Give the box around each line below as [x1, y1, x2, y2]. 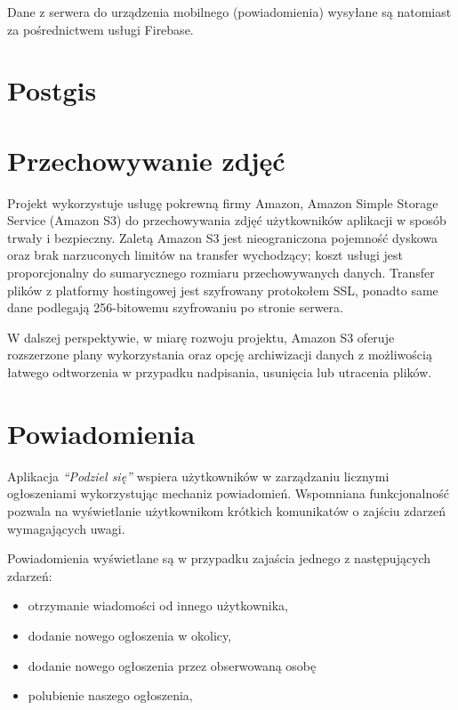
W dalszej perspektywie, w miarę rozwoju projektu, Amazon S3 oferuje [7, 327, 395, 346]
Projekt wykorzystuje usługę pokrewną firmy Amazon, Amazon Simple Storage [7, 193, 438, 212]
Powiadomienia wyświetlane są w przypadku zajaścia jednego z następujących [7, 549, 431, 568]
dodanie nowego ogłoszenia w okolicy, [28, 625, 232, 644]
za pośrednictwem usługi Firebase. [7, 20, 194, 38]
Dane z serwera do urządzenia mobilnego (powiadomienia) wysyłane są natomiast [7, 3, 452, 20]
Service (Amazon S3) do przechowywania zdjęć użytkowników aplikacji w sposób [7, 211, 446, 230]
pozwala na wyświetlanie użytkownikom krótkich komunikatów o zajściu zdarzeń [7, 501, 446, 520]
